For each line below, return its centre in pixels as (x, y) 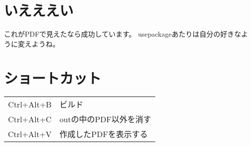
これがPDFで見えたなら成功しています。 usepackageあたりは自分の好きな (123, 34)
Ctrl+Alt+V (30, 134)
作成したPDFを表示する (104, 134)
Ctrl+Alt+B (30, 104)
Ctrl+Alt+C (30, 119)
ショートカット (53, 77)
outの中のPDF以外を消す (105, 119)
